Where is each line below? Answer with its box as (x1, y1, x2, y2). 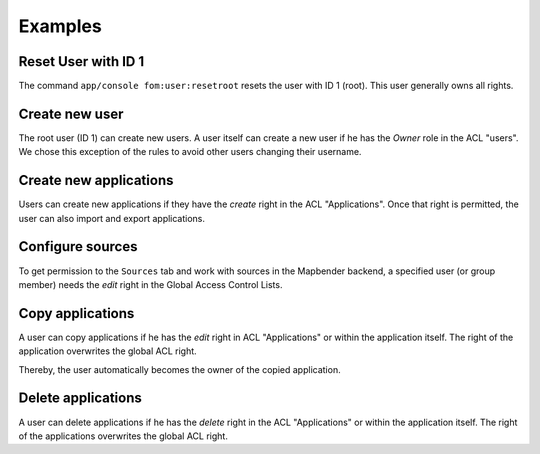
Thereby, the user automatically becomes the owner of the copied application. (18, 363, 341, 375)
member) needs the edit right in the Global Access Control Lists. (18, 278, 283, 290)
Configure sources (18, 238, 138, 255)
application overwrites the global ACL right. (18, 345, 197, 357)
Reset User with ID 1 (18, 53, 145, 70)
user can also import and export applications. (18, 212, 205, 224)
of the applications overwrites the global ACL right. (18, 430, 229, 442)
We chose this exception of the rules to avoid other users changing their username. (18, 146, 362, 158)
